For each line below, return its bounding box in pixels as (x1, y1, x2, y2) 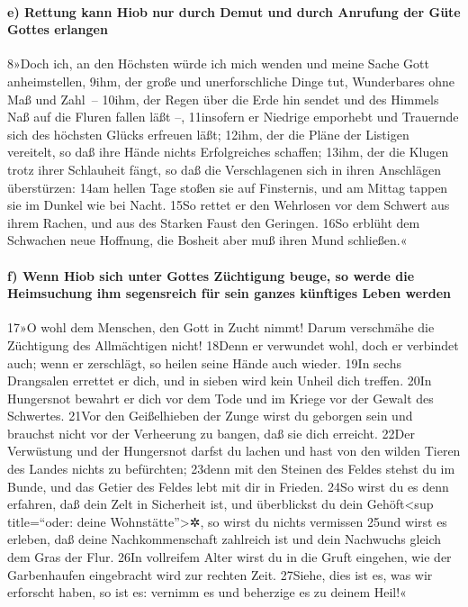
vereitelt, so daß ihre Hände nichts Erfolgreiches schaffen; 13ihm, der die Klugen (7, 142, 449, 161)
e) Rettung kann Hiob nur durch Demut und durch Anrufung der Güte (7, 2, 461, 21)
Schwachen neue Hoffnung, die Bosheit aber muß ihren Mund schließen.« (7, 231, 408, 249)
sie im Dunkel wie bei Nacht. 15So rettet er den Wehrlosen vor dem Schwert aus (7, 195, 450, 214)
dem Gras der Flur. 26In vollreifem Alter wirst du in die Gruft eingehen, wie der (7, 548, 452, 566)
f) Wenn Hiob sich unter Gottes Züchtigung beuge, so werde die (7, 266, 415, 285)
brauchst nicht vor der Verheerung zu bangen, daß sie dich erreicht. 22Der (7, 423, 415, 442)
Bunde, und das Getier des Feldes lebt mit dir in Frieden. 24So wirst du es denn (7, 476, 449, 495)
